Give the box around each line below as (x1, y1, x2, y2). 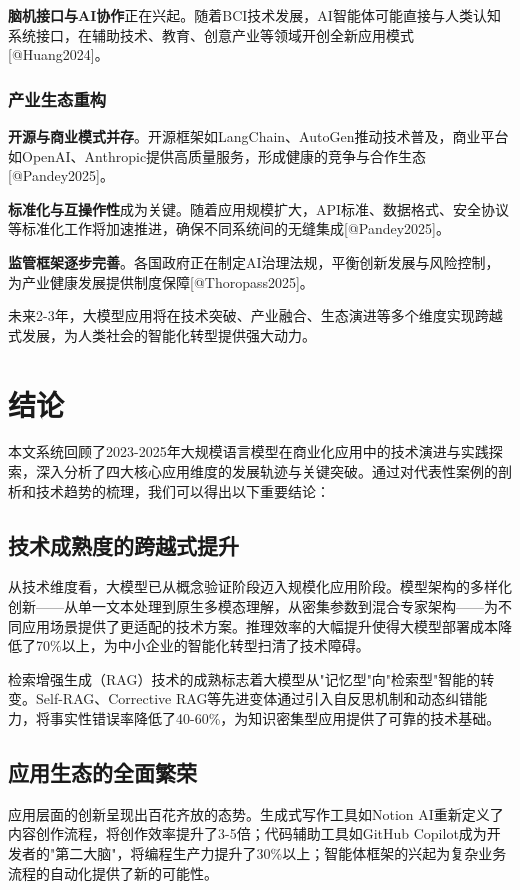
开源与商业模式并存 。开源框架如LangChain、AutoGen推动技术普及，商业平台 (8, 126, 509, 146)
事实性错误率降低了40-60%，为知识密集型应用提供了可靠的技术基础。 (49, 708, 501, 729)
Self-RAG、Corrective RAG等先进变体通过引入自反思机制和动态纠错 (35, 688, 474, 709)
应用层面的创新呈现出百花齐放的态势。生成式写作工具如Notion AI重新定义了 (8, 803, 504, 824)
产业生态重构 (8, 86, 107, 111)
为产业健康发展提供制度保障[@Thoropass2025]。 (8, 271, 314, 292)
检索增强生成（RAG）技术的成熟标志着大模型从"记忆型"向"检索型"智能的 (8, 668, 481, 689)
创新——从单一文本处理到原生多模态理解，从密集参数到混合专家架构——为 (8, 596, 498, 617)
